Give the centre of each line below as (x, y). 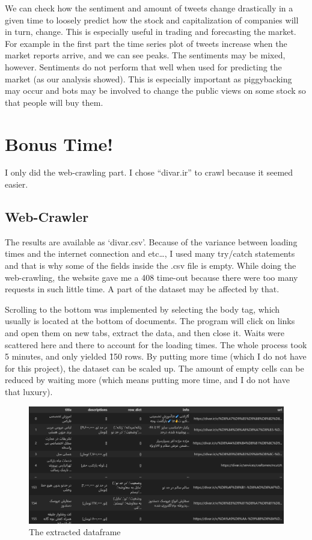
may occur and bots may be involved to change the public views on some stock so (155, 91)
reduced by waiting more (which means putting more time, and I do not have (147, 380)
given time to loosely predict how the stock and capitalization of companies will (152, 20)
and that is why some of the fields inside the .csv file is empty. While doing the (151, 265)
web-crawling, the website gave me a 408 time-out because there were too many (151, 277)
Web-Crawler (47, 217)
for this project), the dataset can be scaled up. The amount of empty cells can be (154, 368)
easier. (17, 184)
